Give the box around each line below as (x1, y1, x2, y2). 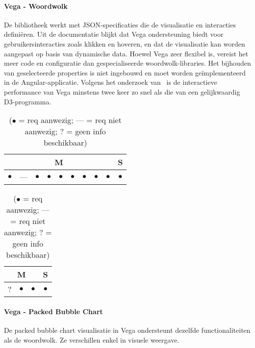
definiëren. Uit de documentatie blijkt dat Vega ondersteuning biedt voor (4, 29, 224, 39)
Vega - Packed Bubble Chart (4, 306, 103, 316)
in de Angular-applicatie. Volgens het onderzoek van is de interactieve (4, 77, 217, 87)
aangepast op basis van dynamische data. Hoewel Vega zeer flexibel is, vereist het (4, 48, 249, 58)
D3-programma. (4, 96, 51, 106)
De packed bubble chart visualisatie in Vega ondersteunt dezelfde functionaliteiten (4, 324, 251, 335)
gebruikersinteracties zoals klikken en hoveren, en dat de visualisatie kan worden (4, 38, 245, 49)
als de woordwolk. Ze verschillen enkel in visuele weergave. (4, 334, 179, 345)
